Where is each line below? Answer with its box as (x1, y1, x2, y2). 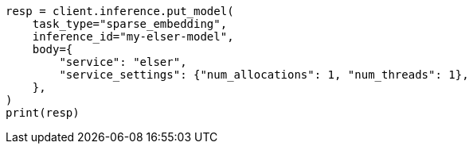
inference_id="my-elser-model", (32, 30, 234, 43)
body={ (32, 43, 73, 56)
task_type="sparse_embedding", (32, 17, 228, 30)
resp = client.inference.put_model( (6, 5, 234, 17)
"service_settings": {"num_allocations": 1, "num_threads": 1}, (59, 68, 469, 81)
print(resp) (6, 106, 80, 119)
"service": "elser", (59, 56, 187, 68)
